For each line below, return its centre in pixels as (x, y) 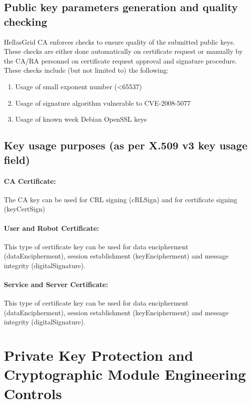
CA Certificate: (30, 181)
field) (17, 159)
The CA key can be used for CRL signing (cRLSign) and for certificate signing (121, 199)
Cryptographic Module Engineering (125, 374)
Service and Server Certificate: (56, 284)
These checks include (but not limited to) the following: (86, 70)
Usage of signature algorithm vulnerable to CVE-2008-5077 (103, 103)
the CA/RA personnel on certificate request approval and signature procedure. (120, 60)
